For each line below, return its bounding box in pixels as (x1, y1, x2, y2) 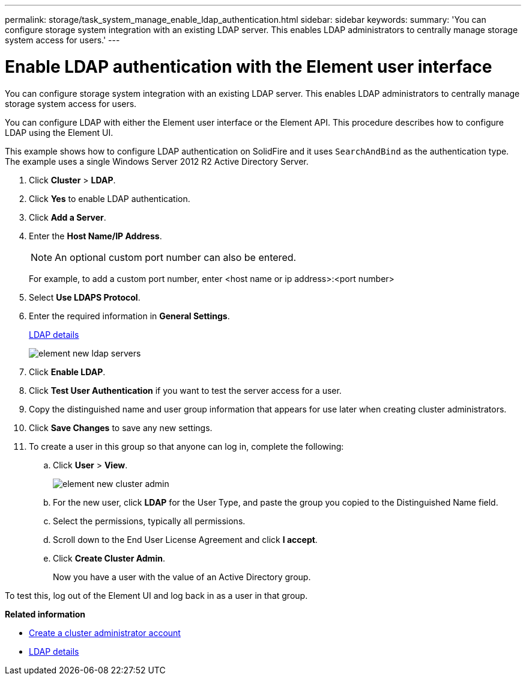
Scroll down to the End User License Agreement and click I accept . (53, 534, 318, 545)
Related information (5, 608, 86, 619)
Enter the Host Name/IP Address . (29, 230, 162, 241)
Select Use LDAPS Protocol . (29, 292, 141, 302)
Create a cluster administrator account (29, 627, 181, 638)
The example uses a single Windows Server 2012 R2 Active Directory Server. (5, 156, 309, 167)
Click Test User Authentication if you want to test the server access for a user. (29, 385, 342, 396)
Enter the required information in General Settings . (29, 310, 230, 321)
